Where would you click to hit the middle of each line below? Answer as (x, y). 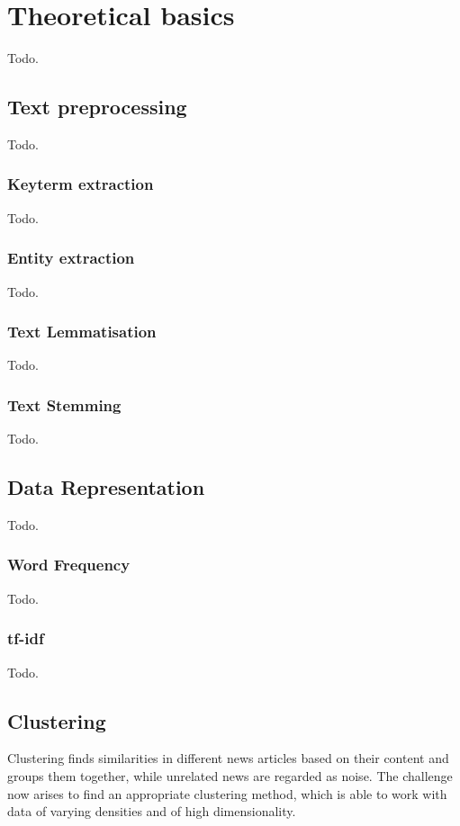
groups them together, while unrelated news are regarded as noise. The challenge (230, 775)
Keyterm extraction (81, 184)
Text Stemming (64, 404)
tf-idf (26, 638)
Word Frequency (69, 565)
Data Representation (106, 487)
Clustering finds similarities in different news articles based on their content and (228, 758)
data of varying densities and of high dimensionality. (152, 811)
